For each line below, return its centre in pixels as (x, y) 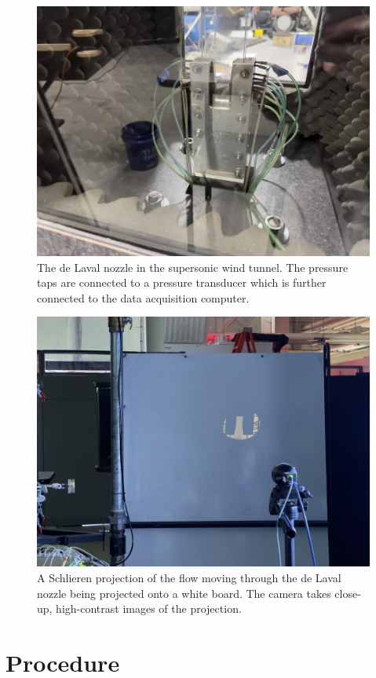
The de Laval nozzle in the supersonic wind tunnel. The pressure (193, 267)
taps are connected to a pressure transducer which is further (182, 282)
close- (348, 593)
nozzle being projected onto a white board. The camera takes (184, 593)
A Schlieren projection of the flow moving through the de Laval (189, 577)
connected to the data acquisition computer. (143, 297)
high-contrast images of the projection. (149, 608)
